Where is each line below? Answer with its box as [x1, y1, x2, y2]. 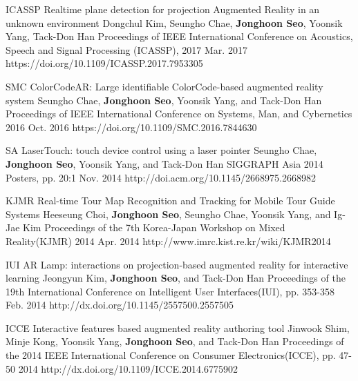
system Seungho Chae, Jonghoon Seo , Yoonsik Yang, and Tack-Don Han [6, 92, 322, 107]
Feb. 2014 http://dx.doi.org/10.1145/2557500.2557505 [6, 297, 234, 312]
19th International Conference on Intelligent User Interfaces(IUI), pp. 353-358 [6, 284, 335, 298]
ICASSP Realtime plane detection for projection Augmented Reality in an [6, 2, 320, 16]
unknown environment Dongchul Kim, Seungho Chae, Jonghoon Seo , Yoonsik [6, 15, 343, 30]
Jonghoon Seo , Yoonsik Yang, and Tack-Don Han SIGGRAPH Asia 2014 [6, 156, 323, 170]
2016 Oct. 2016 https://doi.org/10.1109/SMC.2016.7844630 [6, 119, 257, 134]
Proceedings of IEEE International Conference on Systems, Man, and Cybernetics [6, 106, 352, 121]
